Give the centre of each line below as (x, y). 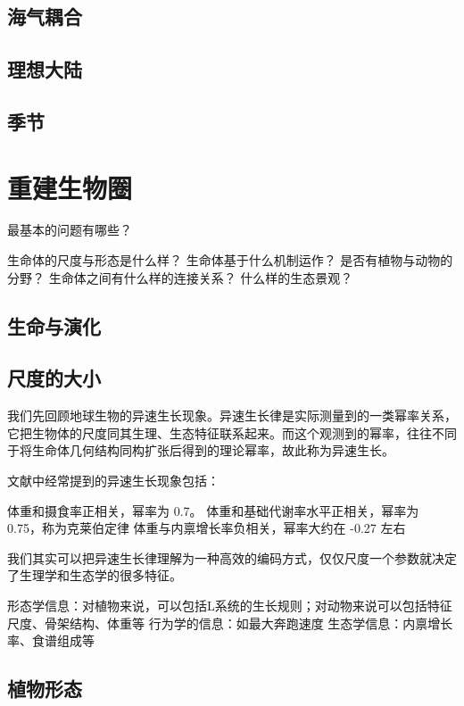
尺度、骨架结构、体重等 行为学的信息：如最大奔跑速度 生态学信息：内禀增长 (230, 623)
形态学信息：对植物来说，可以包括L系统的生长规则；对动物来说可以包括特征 (230, 605)
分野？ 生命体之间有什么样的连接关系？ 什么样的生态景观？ (180, 277)
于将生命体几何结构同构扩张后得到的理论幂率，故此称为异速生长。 (201, 450)
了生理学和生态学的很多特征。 (95, 575)
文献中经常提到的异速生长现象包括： (113, 481)
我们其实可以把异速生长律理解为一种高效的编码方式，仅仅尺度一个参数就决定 (232, 557)
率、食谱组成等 (51, 640)
